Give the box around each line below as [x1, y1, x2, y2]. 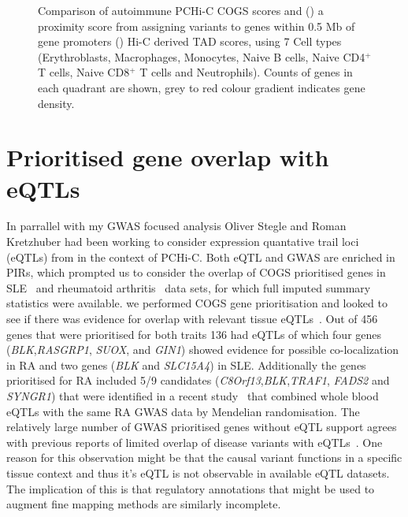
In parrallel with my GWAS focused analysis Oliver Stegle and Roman [6, 218, 347, 234]
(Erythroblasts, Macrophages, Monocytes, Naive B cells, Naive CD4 [38, 48, 365, 65]
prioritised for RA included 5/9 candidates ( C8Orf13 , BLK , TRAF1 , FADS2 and [6, 372, 390, 389]
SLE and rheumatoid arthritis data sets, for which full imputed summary [6, 279, 371, 296]
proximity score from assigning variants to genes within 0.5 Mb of [38, 17, 355, 34]
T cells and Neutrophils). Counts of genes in [139, 64, 353, 80]
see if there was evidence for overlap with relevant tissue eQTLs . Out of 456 [6, 311, 378, 327]
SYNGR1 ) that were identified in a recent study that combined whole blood [6, 388, 379, 404]
